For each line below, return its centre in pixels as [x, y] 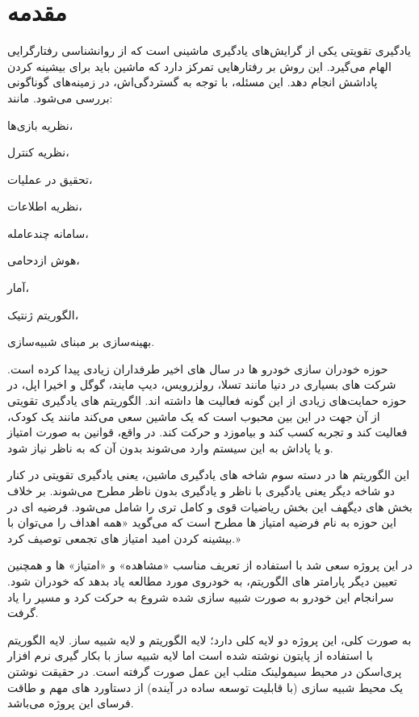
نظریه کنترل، [38, 152]
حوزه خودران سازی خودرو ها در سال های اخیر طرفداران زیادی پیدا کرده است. [198, 368]
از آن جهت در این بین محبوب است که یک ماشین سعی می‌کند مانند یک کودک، [194, 416]
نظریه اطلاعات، [45, 206]
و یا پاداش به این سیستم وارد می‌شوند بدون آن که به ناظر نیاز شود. [170, 447]
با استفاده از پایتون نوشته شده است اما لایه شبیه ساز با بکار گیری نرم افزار [190, 655]
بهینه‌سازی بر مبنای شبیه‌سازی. [81, 342]
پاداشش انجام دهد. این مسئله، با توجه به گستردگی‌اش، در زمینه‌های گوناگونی [193, 82]
